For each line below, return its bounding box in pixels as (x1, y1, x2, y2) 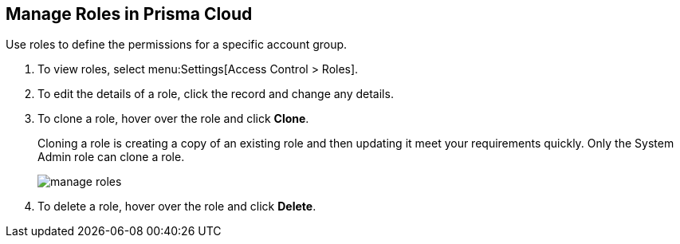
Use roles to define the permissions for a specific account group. (6, 37, 348, 52)
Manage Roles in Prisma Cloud (6, 4, 253, 24)
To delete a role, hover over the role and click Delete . (37, 199, 316, 214)
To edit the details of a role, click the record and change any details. (37, 87, 394, 101)
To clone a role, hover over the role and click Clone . (37, 112, 309, 126)
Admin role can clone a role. (37, 150, 185, 164)
